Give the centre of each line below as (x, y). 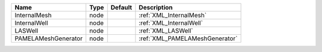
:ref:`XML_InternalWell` (171, 23)
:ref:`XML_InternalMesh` (173, 15)
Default (121, 7)
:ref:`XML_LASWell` (166, 31)
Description (156, 7)
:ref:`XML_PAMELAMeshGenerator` (188, 38)
